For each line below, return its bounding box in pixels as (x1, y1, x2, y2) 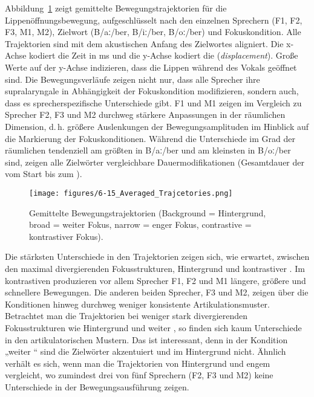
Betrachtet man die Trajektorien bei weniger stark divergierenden (5, 309, 248, 322)
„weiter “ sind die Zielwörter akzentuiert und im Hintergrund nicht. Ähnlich (5, 345, 286, 358)
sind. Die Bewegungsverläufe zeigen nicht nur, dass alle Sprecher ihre (5, 73, 260, 85)
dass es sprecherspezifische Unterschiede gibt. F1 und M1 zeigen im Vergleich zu (5, 96, 302, 109)
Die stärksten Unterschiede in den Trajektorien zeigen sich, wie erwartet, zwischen (5, 250, 310, 263)
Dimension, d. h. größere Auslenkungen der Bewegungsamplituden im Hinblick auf (5, 120, 309, 132)
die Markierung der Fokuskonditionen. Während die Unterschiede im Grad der (5, 132, 295, 144)
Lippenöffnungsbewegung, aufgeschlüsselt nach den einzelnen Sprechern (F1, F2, (5, 13, 303, 26)
